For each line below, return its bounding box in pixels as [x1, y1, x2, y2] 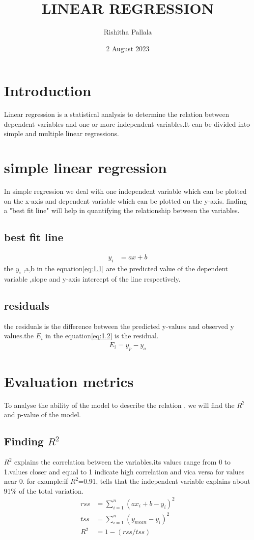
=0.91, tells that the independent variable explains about [78, 476, 251, 486]
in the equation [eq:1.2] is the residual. [45, 330, 159, 341]
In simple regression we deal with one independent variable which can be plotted [4, 186, 247, 196]
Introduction [4, 80, 91, 101]
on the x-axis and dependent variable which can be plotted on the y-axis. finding [4, 195, 247, 206]
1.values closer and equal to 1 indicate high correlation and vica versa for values [4, 466, 245, 476]
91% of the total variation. [4, 485, 84, 496]
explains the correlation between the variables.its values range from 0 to [14, 457, 231, 467]
